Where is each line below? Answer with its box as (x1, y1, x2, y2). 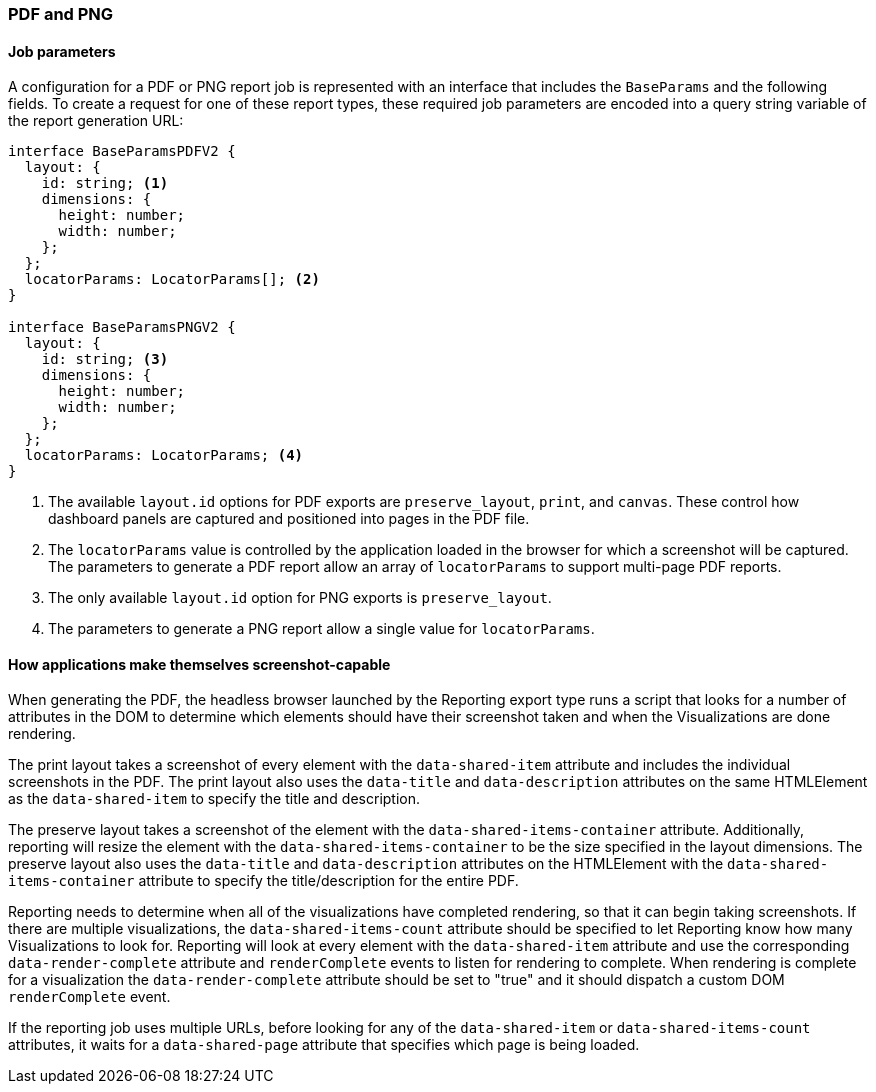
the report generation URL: (8, 112, 184, 130)
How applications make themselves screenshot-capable (8, 655, 391, 673)
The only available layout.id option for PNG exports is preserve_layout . (48, 589, 552, 607)
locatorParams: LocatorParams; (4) (24, 447, 304, 464)
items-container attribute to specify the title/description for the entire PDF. (8, 872, 519, 890)
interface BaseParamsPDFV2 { (8, 143, 236, 160)
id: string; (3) (41, 351, 169, 368)
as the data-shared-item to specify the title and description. (8, 790, 421, 808)
